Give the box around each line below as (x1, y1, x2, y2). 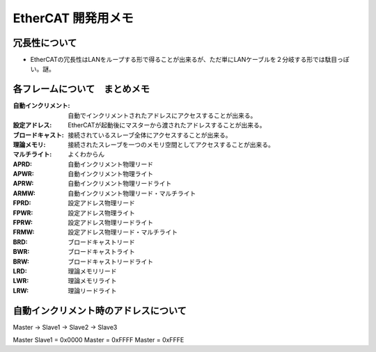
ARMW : (13, 189, 36, 198)
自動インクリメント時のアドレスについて (13, 305, 187, 317)
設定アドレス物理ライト (68, 209, 135, 217)
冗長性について (13, 37, 77, 49)
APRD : (13, 160, 33, 168)
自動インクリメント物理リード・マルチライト (68, 189, 196, 198)
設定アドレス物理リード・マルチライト (68, 228, 178, 237)
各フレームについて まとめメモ (13, 83, 150, 95)
